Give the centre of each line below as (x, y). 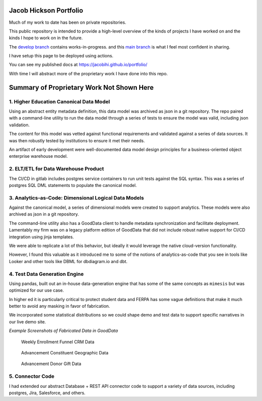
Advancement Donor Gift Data (51, 364)
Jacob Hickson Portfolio (46, 10)
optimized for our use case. (36, 290)
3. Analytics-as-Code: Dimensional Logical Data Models (76, 198)
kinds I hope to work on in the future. (46, 38)
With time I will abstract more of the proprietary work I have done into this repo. (88, 73)
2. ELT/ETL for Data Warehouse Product (57, 169)
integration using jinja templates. (41, 237)
